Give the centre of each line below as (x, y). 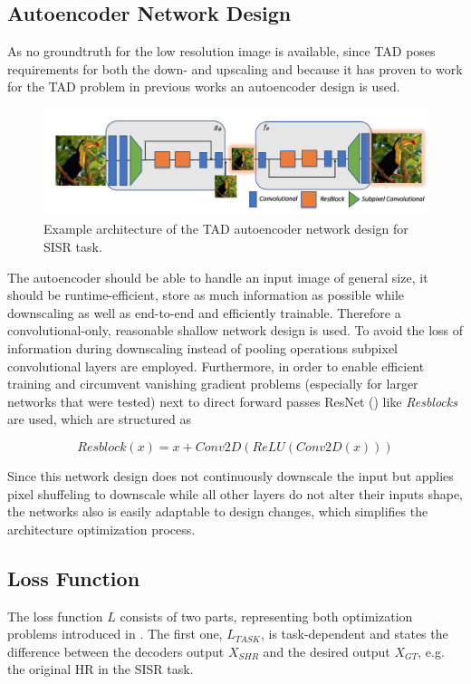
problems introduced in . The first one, (115, 634)
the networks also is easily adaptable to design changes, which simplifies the (218, 511)
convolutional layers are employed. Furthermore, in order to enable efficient (216, 366)
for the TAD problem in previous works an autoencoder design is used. (204, 87)
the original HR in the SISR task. (101, 669)
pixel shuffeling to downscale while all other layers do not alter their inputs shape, (235, 493)
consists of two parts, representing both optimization (266, 616)
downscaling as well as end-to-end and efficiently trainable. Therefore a (204, 312)
